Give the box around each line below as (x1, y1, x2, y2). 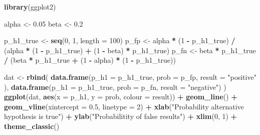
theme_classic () (4, 120, 60, 131)
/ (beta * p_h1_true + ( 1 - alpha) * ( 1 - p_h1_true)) (4, 55, 176, 65)
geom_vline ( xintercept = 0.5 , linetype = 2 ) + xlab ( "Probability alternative (4, 101, 244, 111)
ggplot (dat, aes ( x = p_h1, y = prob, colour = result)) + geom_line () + (4, 91, 237, 102)
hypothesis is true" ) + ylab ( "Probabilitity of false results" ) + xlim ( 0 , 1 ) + (4, 111, 237, 121)
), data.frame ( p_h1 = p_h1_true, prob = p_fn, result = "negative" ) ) (4, 81, 226, 92)
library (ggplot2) (4, 2, 56, 12)
